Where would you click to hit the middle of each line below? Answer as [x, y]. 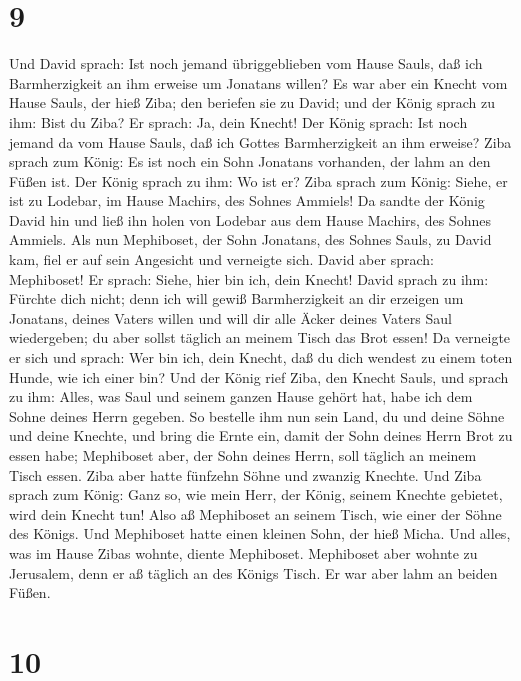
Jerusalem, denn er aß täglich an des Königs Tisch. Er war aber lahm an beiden [253, 572]
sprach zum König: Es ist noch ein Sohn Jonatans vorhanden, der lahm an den [250, 161]
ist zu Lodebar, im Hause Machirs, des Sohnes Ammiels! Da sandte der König [247, 200]
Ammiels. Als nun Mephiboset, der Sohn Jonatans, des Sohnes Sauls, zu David [250, 239]
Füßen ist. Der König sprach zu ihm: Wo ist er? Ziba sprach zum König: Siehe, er [258, 180]
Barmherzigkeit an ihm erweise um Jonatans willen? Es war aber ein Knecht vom [258, 82]
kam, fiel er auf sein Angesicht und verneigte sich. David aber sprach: [221, 259]
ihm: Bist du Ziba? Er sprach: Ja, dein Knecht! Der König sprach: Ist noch [238, 121]
